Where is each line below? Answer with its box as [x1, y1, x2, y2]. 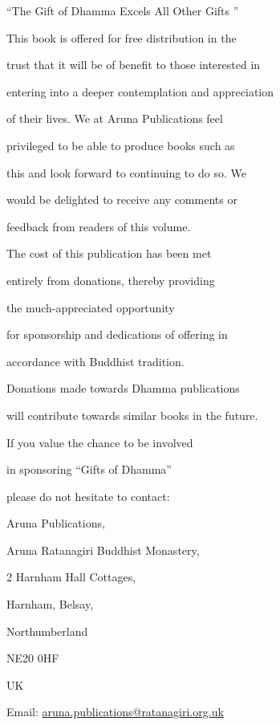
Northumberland [6, 622, 88, 639]
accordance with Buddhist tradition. [6, 352, 185, 369]
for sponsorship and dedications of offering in [6, 326, 228, 343]
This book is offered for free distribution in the [6, 29, 237, 46]
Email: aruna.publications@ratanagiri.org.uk [6, 703, 224, 720]
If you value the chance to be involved [6, 434, 193, 450]
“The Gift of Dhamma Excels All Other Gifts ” [6, 2, 239, 18]
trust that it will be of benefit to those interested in [6, 56, 261, 73]
